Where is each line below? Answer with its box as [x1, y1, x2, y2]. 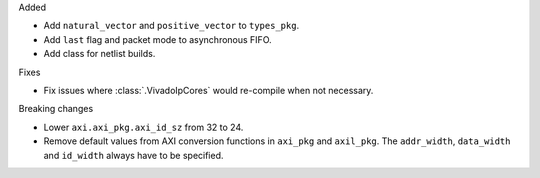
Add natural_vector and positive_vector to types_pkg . [43, 20, 300, 32]
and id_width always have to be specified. [43, 149, 224, 161]
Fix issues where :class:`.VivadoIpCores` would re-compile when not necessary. [43, 84, 374, 96]
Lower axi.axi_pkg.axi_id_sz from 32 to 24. [43, 121, 244, 133]
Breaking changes [18, 103, 94, 115]
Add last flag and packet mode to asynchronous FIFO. [43, 33, 272, 45]
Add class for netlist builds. [43, 48, 156, 60]
